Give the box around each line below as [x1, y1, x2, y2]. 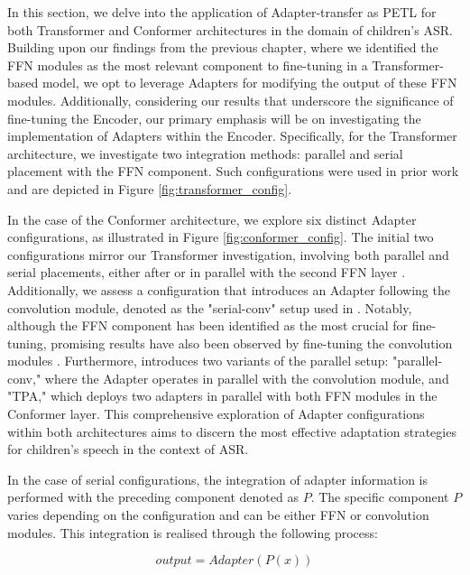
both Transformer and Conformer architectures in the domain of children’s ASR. [7, 20, 453, 39]
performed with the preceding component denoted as [7, 487, 299, 506]
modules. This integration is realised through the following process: [7, 523, 378, 542]
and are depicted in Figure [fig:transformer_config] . [7, 179, 292, 198]
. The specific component [310, 487, 449, 506]
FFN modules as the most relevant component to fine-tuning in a [7, 55, 368, 74]
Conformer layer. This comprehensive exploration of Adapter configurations [7, 404, 425, 423]
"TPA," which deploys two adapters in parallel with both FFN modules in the [7, 386, 438, 405]
